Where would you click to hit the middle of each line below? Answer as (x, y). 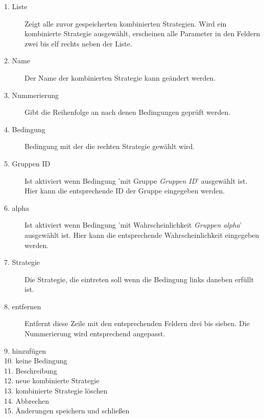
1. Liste (16, 6)
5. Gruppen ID (27, 163)
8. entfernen (23, 306)
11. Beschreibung (31, 370)
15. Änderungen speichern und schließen (67, 411)
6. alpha (17, 207)
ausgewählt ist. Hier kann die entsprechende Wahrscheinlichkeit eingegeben (142, 235)
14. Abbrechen (27, 400)
